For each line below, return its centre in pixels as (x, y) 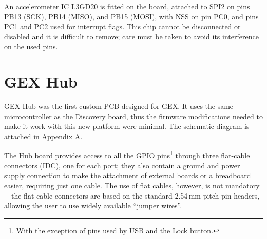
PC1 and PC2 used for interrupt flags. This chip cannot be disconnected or (122, 26)
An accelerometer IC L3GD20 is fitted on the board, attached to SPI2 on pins (127, 6)
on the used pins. (31, 46)
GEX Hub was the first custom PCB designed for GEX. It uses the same (119, 106)
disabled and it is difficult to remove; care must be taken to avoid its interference (131, 36)
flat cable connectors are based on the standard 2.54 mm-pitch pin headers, (142, 195)
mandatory (243, 185)
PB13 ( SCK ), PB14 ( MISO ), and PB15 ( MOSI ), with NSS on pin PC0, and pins (131, 16)
